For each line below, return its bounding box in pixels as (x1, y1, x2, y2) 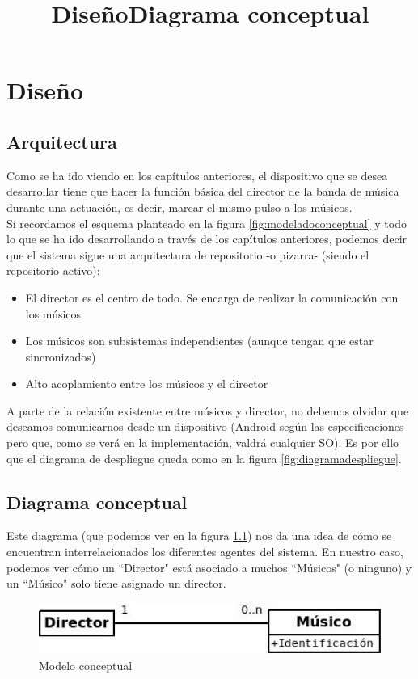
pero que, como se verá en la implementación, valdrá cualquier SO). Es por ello (6, 434, 399, 451)
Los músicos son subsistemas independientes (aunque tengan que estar (25, 332, 374, 349)
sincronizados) (25, 348, 96, 365)
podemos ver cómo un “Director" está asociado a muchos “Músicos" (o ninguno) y (6, 559, 412, 576)
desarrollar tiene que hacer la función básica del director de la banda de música (6, 183, 399, 200)
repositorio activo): (6, 262, 100, 279)
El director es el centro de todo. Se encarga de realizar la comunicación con (25, 289, 399, 306)
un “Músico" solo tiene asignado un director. (6, 575, 226, 592)
